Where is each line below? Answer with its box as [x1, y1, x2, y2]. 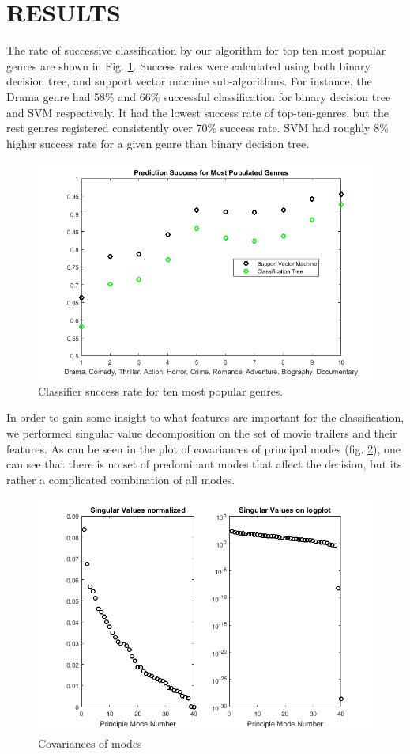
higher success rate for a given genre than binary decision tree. [6, 135, 310, 151]
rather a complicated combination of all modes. [6, 471, 235, 487]
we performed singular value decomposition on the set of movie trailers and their [6, 424, 397, 441]
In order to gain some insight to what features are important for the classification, [6, 409, 404, 426]
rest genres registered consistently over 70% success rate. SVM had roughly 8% [6, 119, 389, 136]
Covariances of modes [38, 735, 142, 752]
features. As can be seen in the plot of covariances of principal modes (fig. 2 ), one [6, 440, 401, 457]
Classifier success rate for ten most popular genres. [38, 382, 284, 399]
